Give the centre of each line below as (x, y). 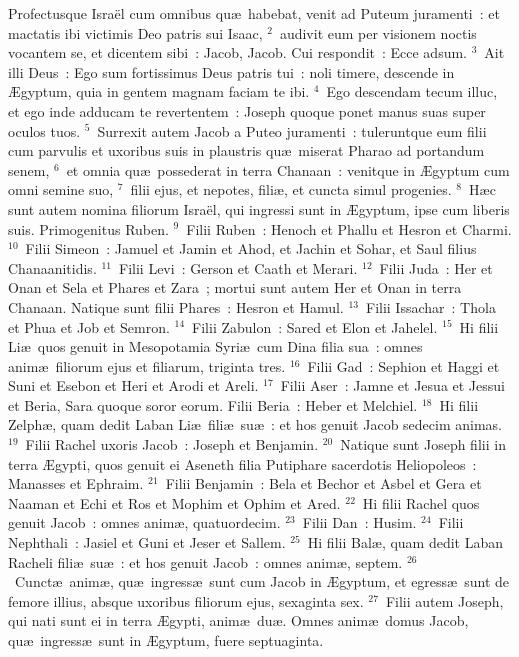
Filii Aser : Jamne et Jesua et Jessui (392, 385)
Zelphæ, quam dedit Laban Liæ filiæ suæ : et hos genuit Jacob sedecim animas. (255, 424)
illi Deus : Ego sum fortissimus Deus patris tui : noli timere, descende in (231, 71)
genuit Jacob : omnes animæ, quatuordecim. (144, 522)
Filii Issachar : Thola (430, 306)
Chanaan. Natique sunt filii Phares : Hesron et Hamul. (176, 306)
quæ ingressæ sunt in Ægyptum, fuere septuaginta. (166, 640)
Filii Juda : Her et (436, 267)
